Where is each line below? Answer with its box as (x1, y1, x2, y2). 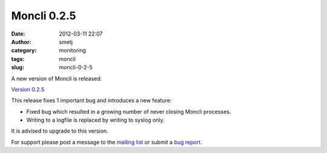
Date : (11, 30, 25, 37)
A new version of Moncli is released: (11, 75, 102, 82)
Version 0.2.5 (11, 86, 45, 93)
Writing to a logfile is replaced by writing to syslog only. (26, 116, 165, 123)
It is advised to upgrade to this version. (11, 127, 108, 135)
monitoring (59, 47, 86, 54)
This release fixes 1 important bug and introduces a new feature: (11, 97, 172, 104)
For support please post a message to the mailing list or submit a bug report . (11, 139, 202, 146)
